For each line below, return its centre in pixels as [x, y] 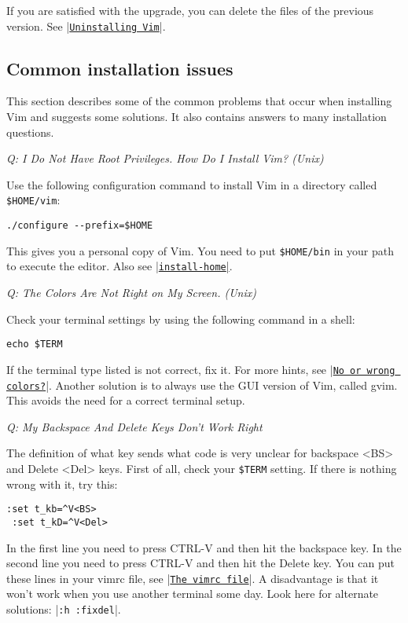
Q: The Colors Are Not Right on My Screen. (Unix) [131, 293]
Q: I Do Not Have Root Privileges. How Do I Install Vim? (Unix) [165, 158]
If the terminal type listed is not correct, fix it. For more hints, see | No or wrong [201, 369]
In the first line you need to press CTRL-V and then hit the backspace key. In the [204, 547]
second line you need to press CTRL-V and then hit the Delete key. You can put [200, 563]
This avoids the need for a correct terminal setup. [126, 400]
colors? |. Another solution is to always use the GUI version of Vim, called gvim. [202, 385]
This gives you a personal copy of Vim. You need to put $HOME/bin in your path [200, 250]
